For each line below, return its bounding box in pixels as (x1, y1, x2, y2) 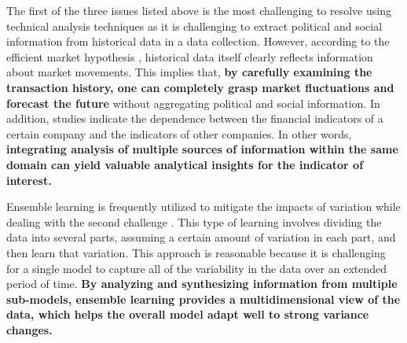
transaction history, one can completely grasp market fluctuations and (6, 79, 394, 95)
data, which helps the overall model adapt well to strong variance (6, 306, 369, 323)
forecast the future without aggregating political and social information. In (6, 94, 380, 111)
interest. (6, 171, 52, 188)
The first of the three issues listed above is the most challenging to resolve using (6, 2, 391, 18)
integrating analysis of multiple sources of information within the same (6, 141, 398, 157)
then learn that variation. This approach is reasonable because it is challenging (6, 244, 386, 260)
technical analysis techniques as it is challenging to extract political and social (6, 17, 383, 34)
